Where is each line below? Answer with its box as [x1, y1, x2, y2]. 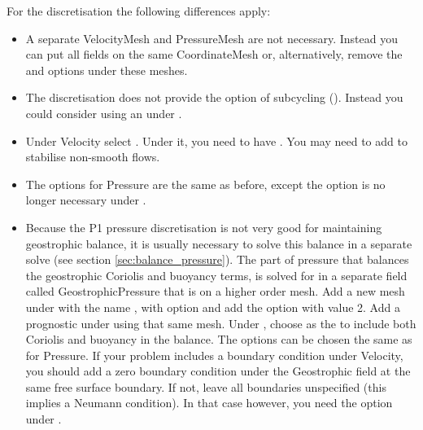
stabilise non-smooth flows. [25, 148, 160, 165]
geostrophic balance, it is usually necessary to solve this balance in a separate [25, 235, 412, 252]
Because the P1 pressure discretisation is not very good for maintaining [25, 218, 382, 235]
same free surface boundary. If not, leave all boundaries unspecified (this [25, 378, 386, 395]
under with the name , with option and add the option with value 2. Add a [25, 298, 400, 315]
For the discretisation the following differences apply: [7, 2, 271, 19]
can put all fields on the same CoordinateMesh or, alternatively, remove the [25, 46, 403, 63]
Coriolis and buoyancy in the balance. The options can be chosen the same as [25, 331, 412, 348]
